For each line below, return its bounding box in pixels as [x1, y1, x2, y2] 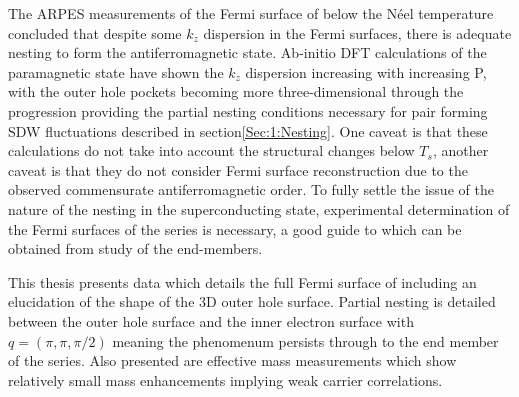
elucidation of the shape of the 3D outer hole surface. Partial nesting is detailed [8, 291, 496, 312]
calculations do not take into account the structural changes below [8, 140, 415, 161]
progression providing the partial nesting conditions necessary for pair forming [8, 100, 488, 121]
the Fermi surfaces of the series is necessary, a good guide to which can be [8, 218, 462, 239]
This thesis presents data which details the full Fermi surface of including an [8, 271, 477, 292]
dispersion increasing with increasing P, [245, 61, 487, 82]
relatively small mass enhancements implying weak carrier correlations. [8, 369, 443, 390]
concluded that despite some [8, 22, 182, 43]
